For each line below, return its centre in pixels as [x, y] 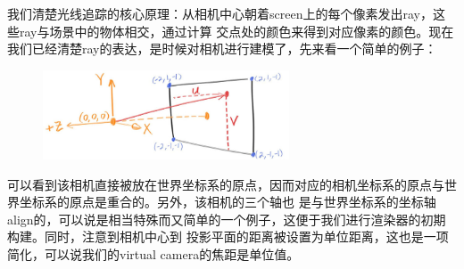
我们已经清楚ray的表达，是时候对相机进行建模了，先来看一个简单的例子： [222, 49]
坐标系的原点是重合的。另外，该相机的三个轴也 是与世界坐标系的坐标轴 [228, 202]
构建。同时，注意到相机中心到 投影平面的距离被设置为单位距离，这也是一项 [228, 236]
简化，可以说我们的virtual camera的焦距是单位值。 [153, 253]
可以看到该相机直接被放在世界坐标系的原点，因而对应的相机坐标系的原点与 [226, 184]
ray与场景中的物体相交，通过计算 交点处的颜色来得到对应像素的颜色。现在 [236, 31]
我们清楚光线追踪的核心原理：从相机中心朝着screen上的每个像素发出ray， [220, 13]
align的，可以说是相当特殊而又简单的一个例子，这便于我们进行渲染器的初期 [227, 219]
